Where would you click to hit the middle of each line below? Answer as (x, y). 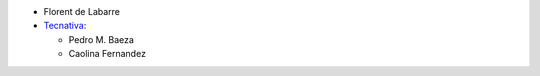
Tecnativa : (65, 26)
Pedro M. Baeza (101, 39)
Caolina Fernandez (107, 54)
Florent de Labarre (81, 11)
